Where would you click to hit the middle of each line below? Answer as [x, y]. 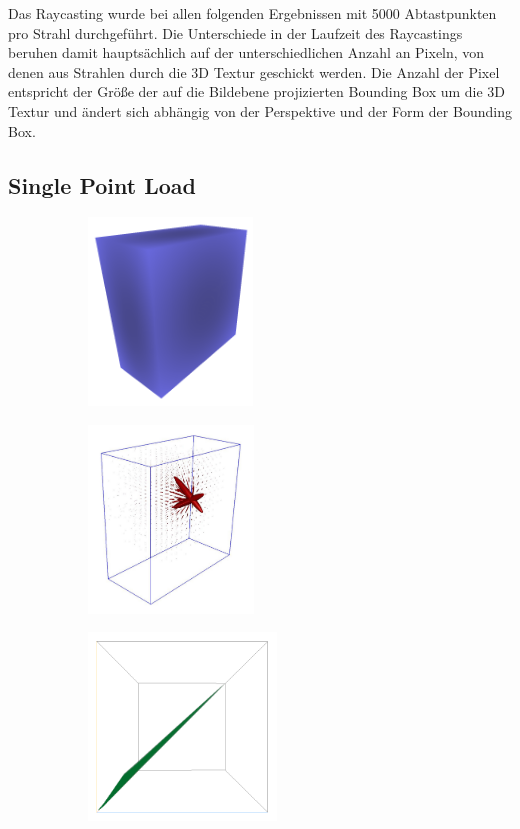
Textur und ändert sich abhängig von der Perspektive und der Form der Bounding [260, 110]
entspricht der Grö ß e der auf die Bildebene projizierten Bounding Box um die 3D [257, 91]
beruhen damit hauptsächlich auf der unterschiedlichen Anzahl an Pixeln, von [246, 52]
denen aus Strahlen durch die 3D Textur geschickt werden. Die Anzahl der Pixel [254, 71]
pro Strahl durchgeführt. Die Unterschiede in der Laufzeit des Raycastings [235, 32]
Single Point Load [102, 184]
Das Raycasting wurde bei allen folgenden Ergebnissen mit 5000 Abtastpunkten [252, 13]
